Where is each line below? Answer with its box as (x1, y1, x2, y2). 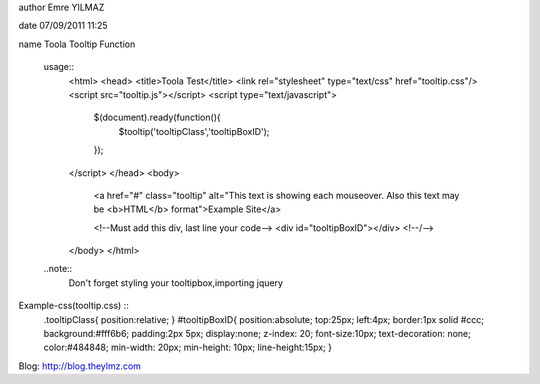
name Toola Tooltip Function (18, 38, 136, 50)
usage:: (43, 61, 75, 73)
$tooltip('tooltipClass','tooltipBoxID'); (118, 125, 270, 137)
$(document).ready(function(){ (93, 111, 221, 124)
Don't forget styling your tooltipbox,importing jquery (68, 276, 284, 289)
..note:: (43, 263, 73, 275)
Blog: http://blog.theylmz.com (18, 360, 142, 372)
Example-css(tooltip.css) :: (18, 300, 129, 312)
